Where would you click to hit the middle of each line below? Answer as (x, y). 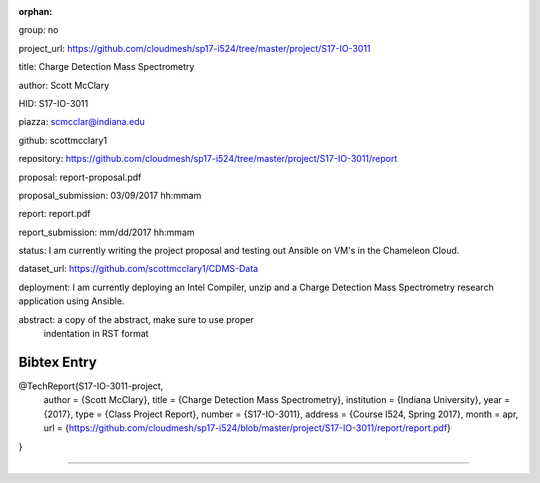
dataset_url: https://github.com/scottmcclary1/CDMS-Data (138, 269)
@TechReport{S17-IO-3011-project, (91, 386)
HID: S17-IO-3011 (53, 103)
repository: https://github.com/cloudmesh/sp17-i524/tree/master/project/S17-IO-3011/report (208, 159)
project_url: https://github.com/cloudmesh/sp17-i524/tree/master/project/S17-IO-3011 (194, 48)
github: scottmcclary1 (63, 140)
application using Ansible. (71, 301)
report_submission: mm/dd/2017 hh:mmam (106, 232)
